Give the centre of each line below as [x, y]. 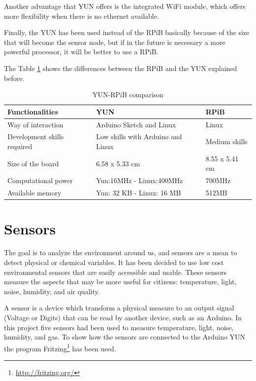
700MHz [218, 180]
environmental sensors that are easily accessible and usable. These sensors [115, 272]
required [20, 146]
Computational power [40, 180]
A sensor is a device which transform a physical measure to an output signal [119, 308]
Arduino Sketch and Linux [136, 124]
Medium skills [226, 141]
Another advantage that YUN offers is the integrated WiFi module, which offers [125, 6]
